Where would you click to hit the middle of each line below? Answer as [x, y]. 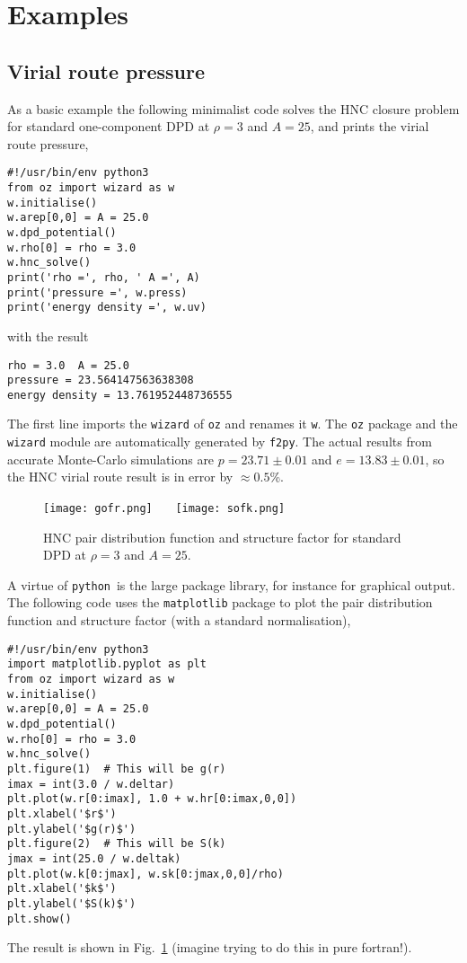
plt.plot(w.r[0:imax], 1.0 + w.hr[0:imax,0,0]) [152, 799]
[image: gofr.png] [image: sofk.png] [164, 508]
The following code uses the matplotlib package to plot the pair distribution [220, 602]
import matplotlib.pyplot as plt [107, 664]
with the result [48, 336]
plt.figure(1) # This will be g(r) [117, 769]
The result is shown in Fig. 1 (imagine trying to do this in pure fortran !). [210, 947]
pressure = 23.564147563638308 [101, 380]
